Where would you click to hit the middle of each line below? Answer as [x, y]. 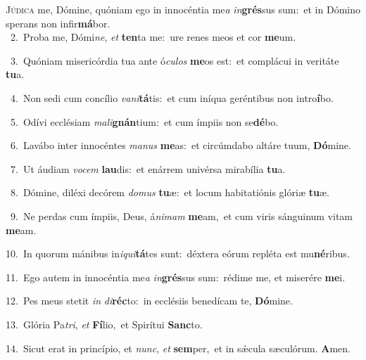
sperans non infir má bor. [58, 23]
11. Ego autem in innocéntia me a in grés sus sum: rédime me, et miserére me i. [176, 277]
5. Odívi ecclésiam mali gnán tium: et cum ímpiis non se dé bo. [144, 121]
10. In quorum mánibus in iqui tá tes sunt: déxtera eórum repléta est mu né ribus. [178, 253]
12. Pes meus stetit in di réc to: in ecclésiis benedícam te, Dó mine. [149, 301]
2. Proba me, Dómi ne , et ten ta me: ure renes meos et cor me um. [153, 37]
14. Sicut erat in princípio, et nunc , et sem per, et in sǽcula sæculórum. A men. [178, 348]
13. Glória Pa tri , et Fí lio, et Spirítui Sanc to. [104, 324]
